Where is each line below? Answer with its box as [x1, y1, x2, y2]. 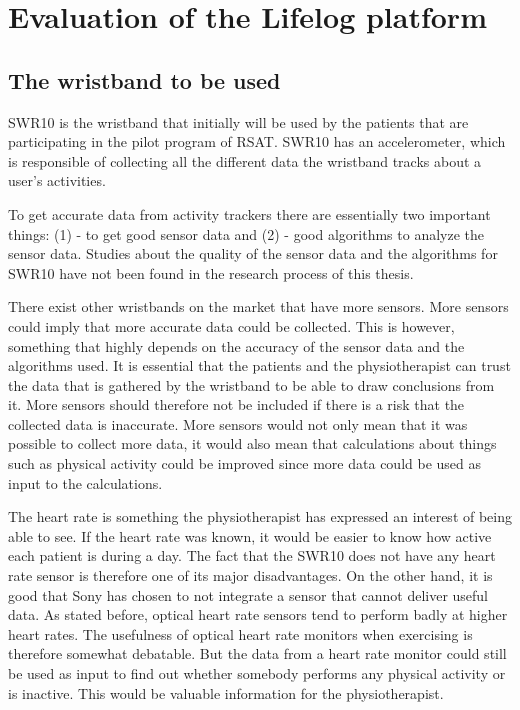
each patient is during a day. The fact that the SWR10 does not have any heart [8, 545, 496, 566]
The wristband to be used [8, 64, 281, 95]
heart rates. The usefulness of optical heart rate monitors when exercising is [8, 623, 473, 644]
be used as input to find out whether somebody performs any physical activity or [8, 663, 506, 684]
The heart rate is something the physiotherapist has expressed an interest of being [8, 506, 513, 527]
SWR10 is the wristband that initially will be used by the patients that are [8, 111, 469, 132]
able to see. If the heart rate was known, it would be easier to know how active [8, 525, 492, 546]
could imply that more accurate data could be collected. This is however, [8, 315, 455, 336]
